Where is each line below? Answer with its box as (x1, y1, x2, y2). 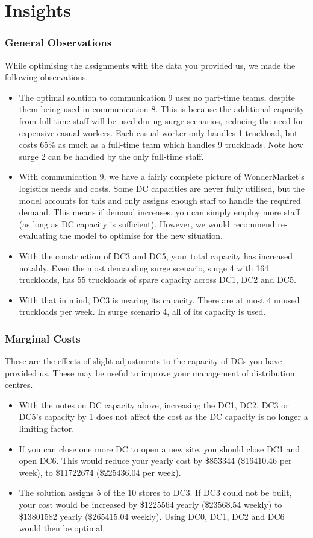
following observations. (5, 71, 88, 83)
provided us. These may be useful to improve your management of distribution (5, 366, 295, 379)
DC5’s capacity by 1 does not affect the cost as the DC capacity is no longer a (19, 410, 308, 423)
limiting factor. (19, 422, 75, 435)
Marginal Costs (5, 331, 81, 346)
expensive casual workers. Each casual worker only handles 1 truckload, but (19, 126, 298, 139)
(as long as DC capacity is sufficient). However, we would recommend (19, 217, 275, 230)
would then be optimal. (19, 522, 105, 534)
